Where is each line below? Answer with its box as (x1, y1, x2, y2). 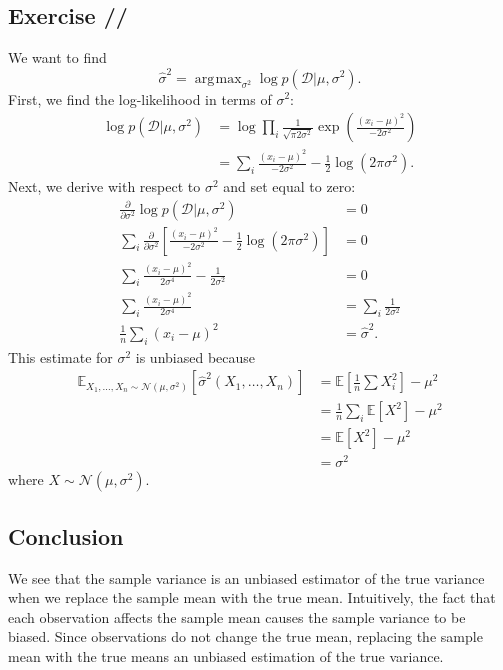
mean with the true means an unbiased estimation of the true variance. (8, 646, 444, 667)
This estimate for (8, 346, 113, 367)
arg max (194, 71, 242, 86)
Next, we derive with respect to (8, 176, 201, 197)
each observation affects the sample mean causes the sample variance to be (8, 606, 466, 627)
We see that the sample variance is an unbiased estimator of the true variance (8, 567, 485, 588)
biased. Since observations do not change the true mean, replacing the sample (8, 626, 483, 647)
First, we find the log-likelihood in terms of (8, 88, 272, 109)
